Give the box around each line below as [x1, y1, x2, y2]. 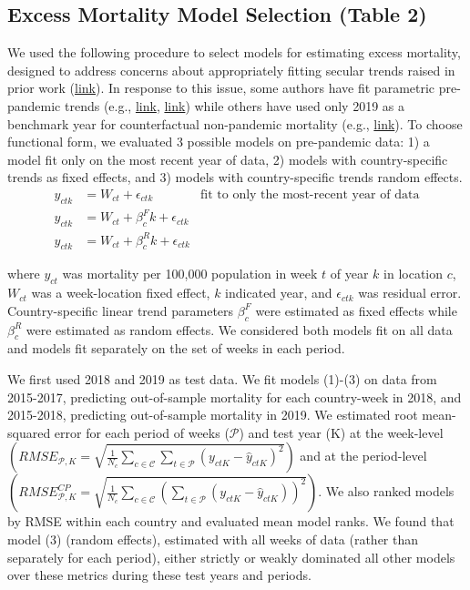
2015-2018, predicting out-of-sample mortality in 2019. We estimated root [7, 405, 418, 424]
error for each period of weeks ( [54, 422, 230, 442]
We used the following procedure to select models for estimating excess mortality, [7, 43, 461, 62]
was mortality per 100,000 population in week [62, 264, 318, 283]
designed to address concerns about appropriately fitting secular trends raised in [7, 60, 455, 79]
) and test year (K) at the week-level [239, 422, 444, 442]
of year [330, 264, 369, 283]
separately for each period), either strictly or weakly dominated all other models [7, 547, 455, 566]
